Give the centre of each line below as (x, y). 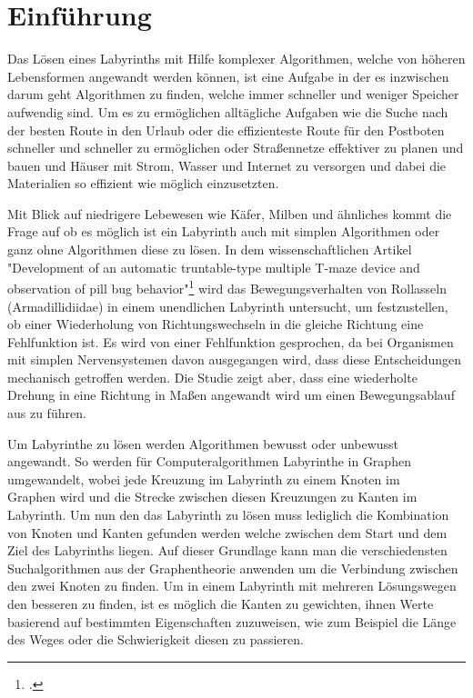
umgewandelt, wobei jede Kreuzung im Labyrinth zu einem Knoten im (204, 479)
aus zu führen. (47, 413)
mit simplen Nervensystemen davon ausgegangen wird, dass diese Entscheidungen (235, 359)
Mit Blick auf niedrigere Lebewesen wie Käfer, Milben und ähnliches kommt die (230, 213)
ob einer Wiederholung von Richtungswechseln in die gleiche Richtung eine (216, 324)
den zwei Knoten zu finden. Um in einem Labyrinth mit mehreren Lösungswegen (232, 586)
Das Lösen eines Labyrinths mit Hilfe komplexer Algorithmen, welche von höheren (236, 59)
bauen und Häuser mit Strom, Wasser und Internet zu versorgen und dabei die (227, 165)
